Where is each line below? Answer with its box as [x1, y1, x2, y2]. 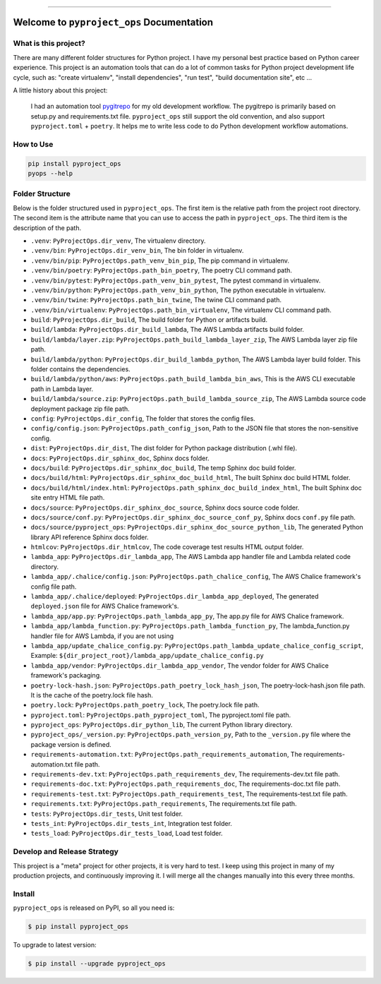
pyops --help [28, 169, 73, 178]
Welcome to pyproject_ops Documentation [13, 16, 214, 28]
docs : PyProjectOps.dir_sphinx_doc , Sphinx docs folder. [30, 454, 210, 462]
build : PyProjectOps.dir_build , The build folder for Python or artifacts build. [30, 316, 268, 324]
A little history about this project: [13, 85, 108, 95]
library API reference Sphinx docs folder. [30, 533, 149, 541]
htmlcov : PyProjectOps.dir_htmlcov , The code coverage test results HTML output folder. [30, 543, 304, 551]
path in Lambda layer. [30, 385, 94, 393]
